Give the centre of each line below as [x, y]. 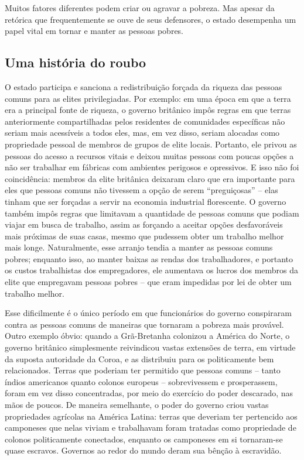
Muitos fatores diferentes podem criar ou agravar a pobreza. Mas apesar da [140, 8]
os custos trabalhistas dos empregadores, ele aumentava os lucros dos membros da [152, 270]
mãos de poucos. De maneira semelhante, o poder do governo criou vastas [137, 405]
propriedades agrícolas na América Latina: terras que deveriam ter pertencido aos [151, 416]
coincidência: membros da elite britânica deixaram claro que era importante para [150, 178]
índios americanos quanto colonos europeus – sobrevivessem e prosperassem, [141, 381]
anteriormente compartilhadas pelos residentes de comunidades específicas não [145, 121]
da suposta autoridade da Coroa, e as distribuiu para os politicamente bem [139, 358]
